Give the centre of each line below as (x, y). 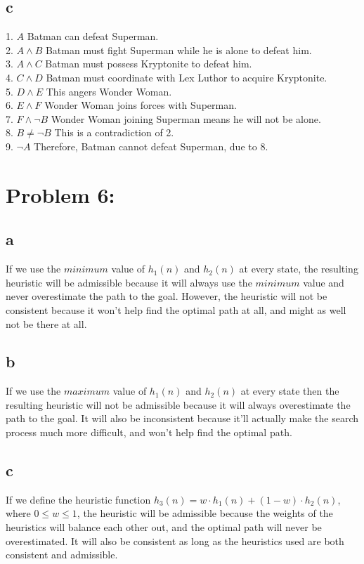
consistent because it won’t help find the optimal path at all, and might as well (176, 309)
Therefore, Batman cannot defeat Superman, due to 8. (151, 146)
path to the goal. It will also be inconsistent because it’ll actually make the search (182, 418)
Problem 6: (60, 194)
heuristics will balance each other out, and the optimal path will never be (164, 527)
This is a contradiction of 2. (114, 132)
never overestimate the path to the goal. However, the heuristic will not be (167, 296)
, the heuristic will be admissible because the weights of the (205, 513)
